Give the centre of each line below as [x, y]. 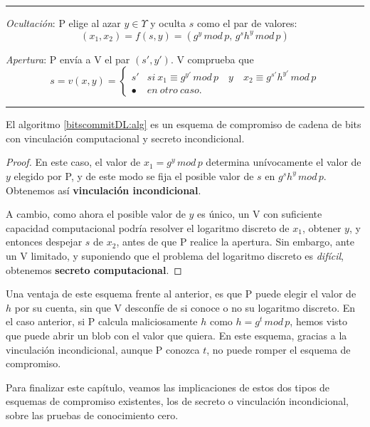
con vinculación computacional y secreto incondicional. [125, 138]
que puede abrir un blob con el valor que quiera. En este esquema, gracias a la [176, 335]
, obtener [322, 227]
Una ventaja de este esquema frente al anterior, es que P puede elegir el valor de [181, 294]
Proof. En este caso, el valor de [73, 162]
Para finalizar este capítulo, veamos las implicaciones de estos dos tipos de [168, 387]
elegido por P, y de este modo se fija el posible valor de [134, 175]
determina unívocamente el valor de [284, 162]
